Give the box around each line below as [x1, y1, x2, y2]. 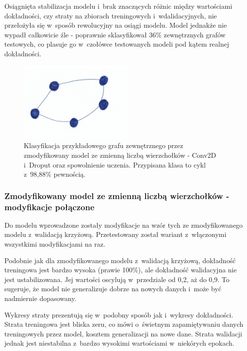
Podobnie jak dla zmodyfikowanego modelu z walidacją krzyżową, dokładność [4, 255, 236, 265]
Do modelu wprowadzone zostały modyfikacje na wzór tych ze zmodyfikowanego [4, 219, 243, 230]
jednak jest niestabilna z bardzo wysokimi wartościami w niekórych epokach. [4, 338, 234, 348]
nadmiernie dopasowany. [4, 293, 77, 303]
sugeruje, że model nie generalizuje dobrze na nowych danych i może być [4, 284, 221, 294]
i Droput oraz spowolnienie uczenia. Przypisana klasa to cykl [24, 159, 206, 169]
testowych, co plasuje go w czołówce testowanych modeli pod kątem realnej [4, 39, 230, 49]
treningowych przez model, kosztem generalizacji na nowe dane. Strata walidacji [4, 328, 242, 338]
